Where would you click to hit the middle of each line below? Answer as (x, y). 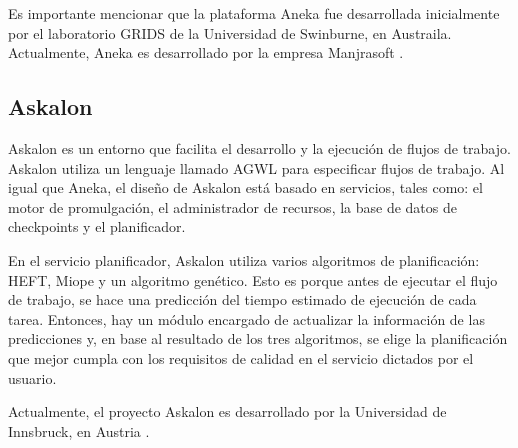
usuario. (32, 377)
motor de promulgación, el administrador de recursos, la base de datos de (232, 206)
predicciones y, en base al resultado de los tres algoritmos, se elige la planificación (258, 338)
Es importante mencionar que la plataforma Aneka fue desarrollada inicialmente (254, 13)
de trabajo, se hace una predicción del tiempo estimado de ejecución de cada (242, 299)
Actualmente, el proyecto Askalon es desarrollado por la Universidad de (227, 411)
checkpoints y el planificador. (97, 226)
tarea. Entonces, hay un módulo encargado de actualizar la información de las (246, 318)
